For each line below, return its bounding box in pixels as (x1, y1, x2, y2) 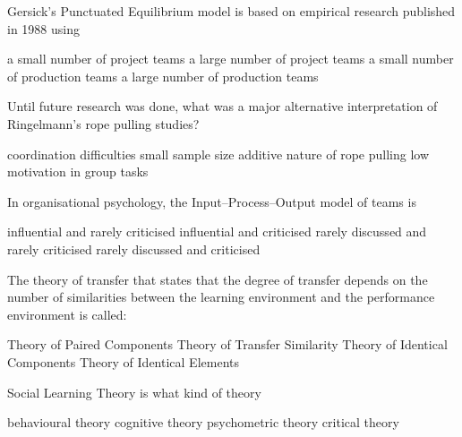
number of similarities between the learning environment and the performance (7, 287, 435, 306)
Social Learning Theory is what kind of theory (7, 382, 261, 401)
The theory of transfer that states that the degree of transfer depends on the (7, 270, 428, 288)
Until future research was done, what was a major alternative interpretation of (7, 97, 438, 116)
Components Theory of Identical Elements (7, 352, 239, 371)
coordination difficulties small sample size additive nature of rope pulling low (7, 144, 430, 163)
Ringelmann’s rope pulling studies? (7, 114, 200, 133)
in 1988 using (7, 19, 80, 38)
